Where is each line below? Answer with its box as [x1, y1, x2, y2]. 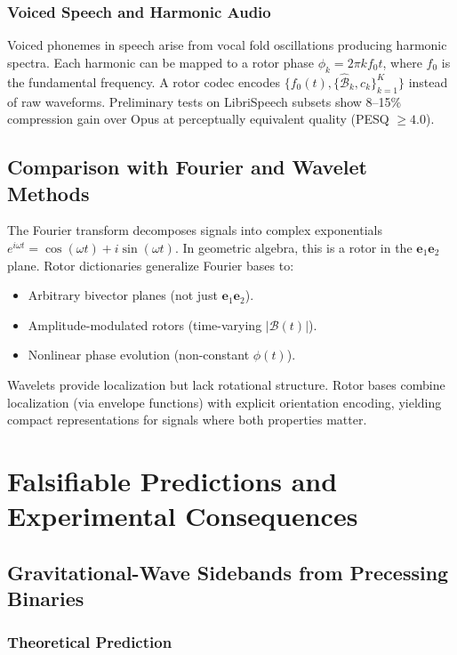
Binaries [7, 585, 84, 612]
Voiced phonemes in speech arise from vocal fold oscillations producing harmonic [7, 36, 447, 54]
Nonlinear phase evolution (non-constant [28, 345, 250, 364]
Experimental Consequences [7, 497, 358, 534]
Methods [7, 179, 90, 206]
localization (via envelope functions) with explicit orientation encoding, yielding [7, 392, 442, 411]
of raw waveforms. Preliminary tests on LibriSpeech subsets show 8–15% [7, 92, 402, 110]
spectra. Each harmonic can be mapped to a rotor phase [7, 53, 315, 71]
